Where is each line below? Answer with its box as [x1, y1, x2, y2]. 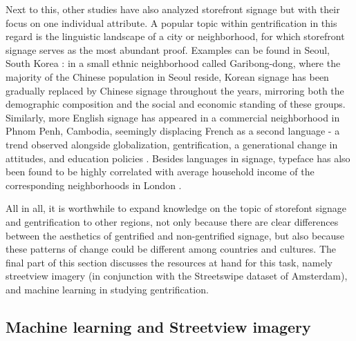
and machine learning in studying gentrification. [6, 282, 209, 296]
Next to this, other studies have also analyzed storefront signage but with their [6, 2, 340, 16]
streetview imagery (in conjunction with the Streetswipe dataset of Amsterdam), [6, 269, 348, 283]
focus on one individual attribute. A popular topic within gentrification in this [6, 15, 337, 30]
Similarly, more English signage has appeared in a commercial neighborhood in [6, 110, 340, 124]
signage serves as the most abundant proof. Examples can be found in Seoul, [6, 42, 330, 57]
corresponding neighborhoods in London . [6, 177, 182, 192]
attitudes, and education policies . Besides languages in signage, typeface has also [6, 150, 350, 165]
